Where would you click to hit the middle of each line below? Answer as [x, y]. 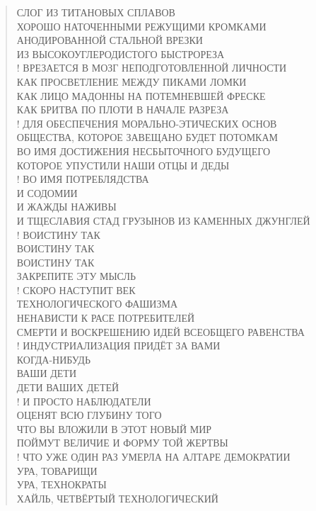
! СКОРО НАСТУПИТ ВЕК [76, 290]
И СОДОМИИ [47, 192]
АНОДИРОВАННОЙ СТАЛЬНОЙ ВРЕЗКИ [110, 40]
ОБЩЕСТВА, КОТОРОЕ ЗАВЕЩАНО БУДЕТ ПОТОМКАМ [147, 137]
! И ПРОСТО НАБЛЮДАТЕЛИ [84, 401]
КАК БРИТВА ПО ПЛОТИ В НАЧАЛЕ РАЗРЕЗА [123, 109]
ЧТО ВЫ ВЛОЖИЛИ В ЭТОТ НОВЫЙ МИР [114, 428]
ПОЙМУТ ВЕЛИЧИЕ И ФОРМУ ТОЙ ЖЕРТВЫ [122, 443]
